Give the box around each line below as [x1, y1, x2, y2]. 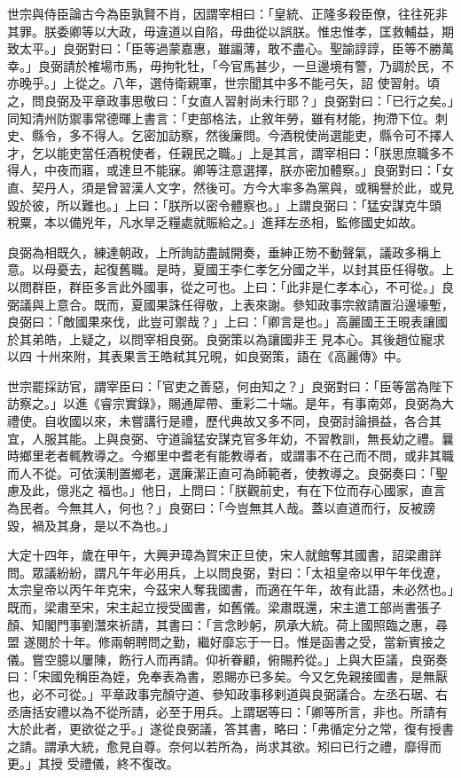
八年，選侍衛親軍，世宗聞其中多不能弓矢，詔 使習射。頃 [112, 74, 440, 92]
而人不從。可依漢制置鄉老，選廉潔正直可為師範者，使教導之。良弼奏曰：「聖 [7, 463, 448, 482]
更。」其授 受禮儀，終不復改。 [7, 754, 179, 773]
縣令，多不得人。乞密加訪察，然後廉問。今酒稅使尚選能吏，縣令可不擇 [31, 126, 441, 145]
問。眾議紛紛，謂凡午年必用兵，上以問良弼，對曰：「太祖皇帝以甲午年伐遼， [7, 562, 448, 581]
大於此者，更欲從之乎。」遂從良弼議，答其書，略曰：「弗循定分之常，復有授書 [7, 719, 454, 738]
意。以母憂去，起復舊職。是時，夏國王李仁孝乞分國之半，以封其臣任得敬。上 [7, 260, 454, 279]
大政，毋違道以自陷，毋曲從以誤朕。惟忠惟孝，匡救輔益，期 [105, 21, 454, 40]
